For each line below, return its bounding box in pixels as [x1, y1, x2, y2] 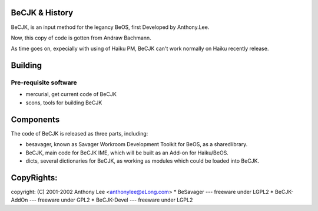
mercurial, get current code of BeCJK [25, 91, 117, 98]
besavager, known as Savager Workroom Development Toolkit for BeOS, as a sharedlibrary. [25, 141, 248, 148]
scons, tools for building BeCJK [25, 99, 102, 106]
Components [11, 114, 60, 124]
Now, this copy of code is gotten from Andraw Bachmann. [11, 34, 151, 41]
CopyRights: [11, 173, 58, 183]
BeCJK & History [11, 8, 74, 18]
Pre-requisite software [11, 78, 77, 87]
